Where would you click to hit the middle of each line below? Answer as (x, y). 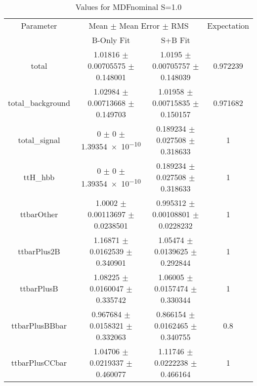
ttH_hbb (39, 177)
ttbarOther (39, 214)
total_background (39, 103)
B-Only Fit (111, 40)
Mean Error (140, 25)
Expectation (228, 25)
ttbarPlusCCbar (39, 362)
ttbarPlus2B (39, 251)
